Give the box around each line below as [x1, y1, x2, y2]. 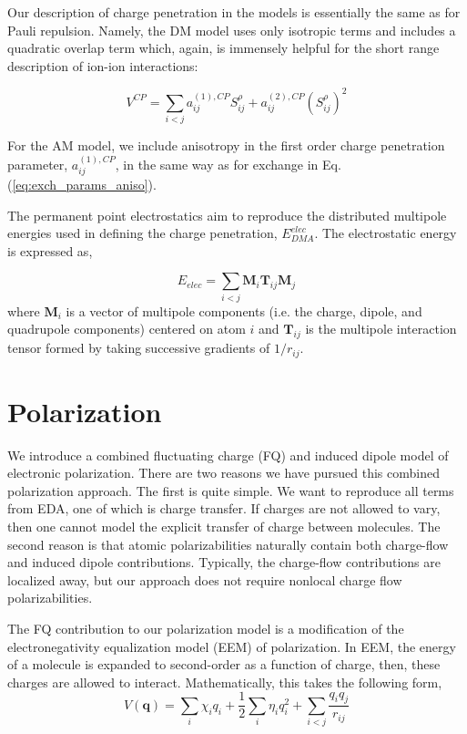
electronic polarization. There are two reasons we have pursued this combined [7, 463, 440, 482]
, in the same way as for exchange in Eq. [115, 154, 341, 173]
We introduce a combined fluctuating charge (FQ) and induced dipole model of [7, 445, 449, 464]
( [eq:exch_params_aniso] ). [7, 175, 157, 194]
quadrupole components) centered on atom [7, 319, 246, 338]
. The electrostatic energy [314, 223, 457, 243]
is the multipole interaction [305, 319, 457, 338]
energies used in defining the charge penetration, [7, 223, 278, 243]
